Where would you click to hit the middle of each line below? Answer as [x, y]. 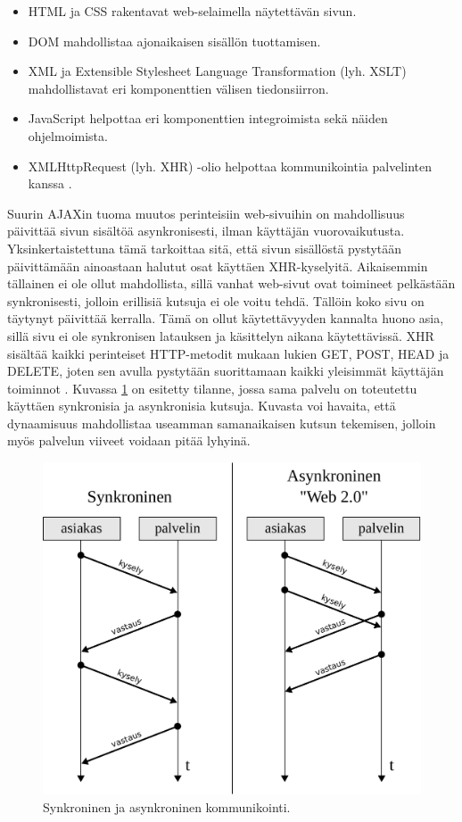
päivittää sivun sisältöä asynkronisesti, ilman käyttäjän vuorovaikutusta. [206, 231]
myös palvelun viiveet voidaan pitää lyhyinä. [129, 440]
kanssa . [50, 183]
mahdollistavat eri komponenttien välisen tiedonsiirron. [178, 88]
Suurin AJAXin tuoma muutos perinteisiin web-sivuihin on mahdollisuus [206, 213]
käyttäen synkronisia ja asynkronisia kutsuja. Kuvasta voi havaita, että [202, 406]
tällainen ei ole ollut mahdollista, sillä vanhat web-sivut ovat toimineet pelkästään [231, 283]
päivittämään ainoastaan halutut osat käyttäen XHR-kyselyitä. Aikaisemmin [218, 266]
